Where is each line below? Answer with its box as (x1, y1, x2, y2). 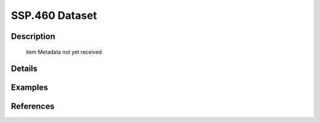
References (11, 101, 55, 112)
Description (11, 31, 56, 41)
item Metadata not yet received (25, 48, 102, 56)
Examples (11, 83, 49, 93)
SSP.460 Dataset (11, 9, 97, 22)
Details (11, 64, 38, 74)
